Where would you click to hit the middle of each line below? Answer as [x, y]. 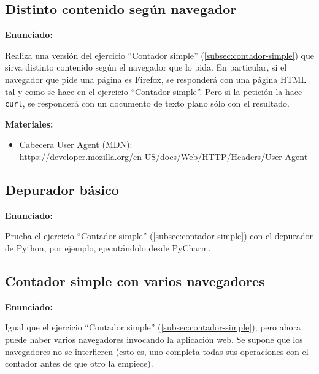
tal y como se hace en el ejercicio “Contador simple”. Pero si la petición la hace [154, 91]
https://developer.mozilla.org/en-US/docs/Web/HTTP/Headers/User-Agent [163, 157]
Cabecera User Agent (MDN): [76, 144]
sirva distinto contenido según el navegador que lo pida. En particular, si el [146, 67]
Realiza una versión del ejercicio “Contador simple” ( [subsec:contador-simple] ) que [159, 55]
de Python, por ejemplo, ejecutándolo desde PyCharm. [108, 248]
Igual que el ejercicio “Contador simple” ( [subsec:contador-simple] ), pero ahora [153, 327]
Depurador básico [62, 189]
